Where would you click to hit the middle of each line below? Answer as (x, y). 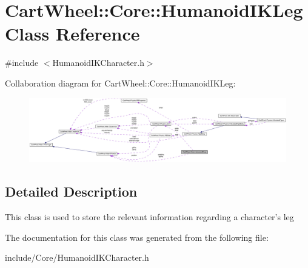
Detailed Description (71, 191)
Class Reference (72, 34)
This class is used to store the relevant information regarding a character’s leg (149, 217)
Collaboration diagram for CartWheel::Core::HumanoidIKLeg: (120, 83)
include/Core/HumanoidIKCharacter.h (77, 257)
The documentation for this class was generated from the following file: (137, 237)
